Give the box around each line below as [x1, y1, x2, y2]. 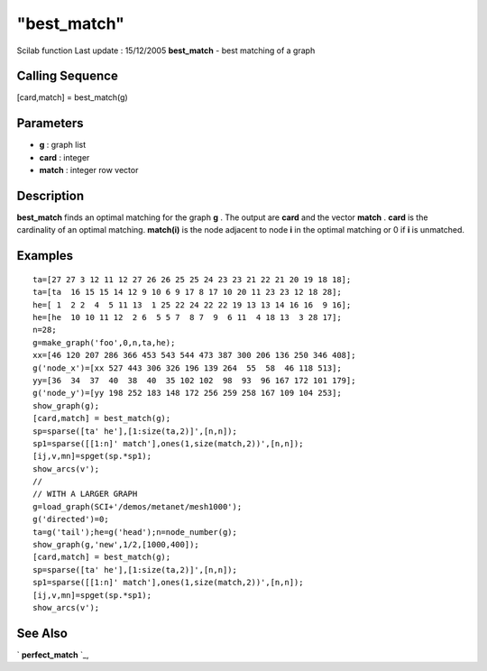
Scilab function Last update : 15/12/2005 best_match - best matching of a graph [16, 45, 316, 56]
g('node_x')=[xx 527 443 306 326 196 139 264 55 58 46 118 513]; [32, 363, 342, 373]
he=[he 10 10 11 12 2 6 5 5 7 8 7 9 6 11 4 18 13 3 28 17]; [32, 312, 342, 323]
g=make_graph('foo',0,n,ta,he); [32, 337, 176, 347]
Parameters [16, 115, 84, 131]
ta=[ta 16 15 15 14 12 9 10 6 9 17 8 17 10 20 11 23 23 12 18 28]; [32, 287, 342, 298]
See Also [16, 625, 68, 640]
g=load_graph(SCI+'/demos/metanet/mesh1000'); [32, 501, 243, 511]
